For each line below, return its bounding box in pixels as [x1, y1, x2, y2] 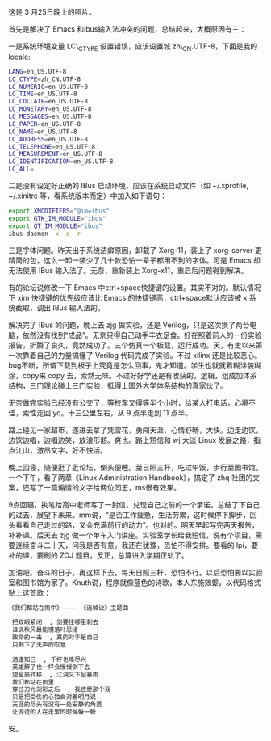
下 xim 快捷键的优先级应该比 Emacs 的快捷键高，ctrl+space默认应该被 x [8, 293, 248, 302]
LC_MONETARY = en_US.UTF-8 [8, 105, 92, 113]
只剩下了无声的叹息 [11, 641, 67, 649]
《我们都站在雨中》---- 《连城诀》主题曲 [8, 604, 129, 612]
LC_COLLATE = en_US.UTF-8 [8, 98, 89, 106]
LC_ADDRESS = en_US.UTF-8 [8, 135, 89, 143]
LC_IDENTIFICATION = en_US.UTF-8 [8, 158, 114, 166]
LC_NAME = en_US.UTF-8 [8, 128, 78, 136]
